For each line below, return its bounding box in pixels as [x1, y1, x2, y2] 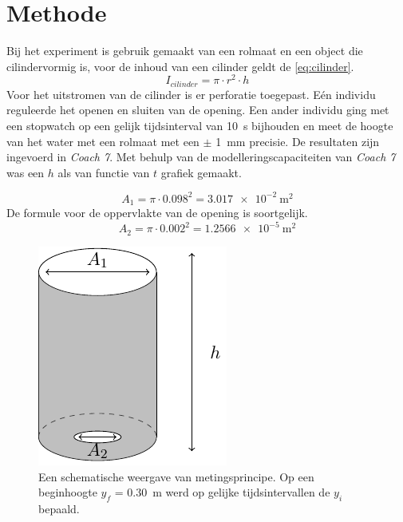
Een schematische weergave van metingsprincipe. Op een [38, 468, 314, 484]
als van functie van [57, 164, 150, 180]
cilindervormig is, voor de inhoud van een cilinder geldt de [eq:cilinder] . [6, 57, 354, 74]
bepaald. [38, 500, 80, 516]
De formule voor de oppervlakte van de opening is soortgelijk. [6, 204, 308, 221]
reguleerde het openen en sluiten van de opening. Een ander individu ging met [6, 101, 389, 118]
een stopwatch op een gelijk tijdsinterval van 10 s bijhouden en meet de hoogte [6, 117, 393, 134]
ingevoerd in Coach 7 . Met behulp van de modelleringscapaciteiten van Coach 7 [6, 148, 396, 165]
